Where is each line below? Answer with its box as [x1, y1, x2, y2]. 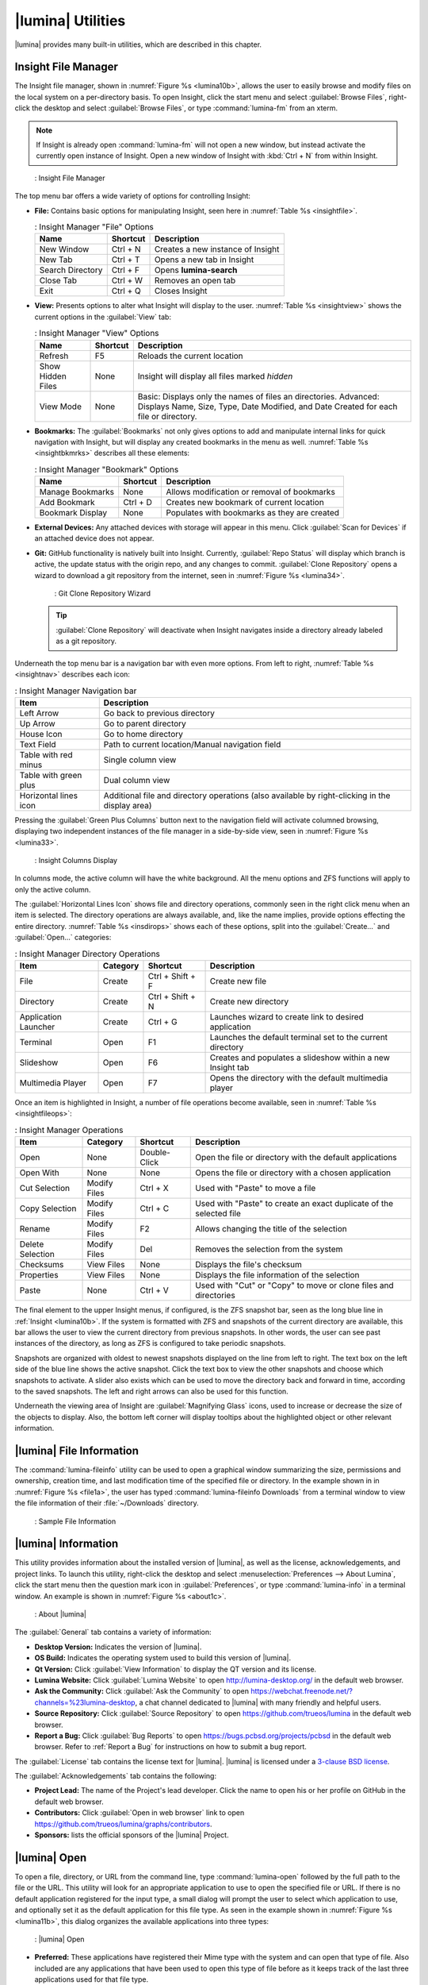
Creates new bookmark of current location [166, 497, 324, 508]
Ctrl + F [111, 264, 140, 276]
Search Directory [39, 264, 103, 276]
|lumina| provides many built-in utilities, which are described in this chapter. [14, 40, 262, 49]
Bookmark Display [39, 507, 108, 518]
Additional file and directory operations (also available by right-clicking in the [103, 790, 391, 801]
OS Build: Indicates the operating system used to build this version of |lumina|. [34, 1653, 292, 1663]
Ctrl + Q [111, 286, 142, 297]
